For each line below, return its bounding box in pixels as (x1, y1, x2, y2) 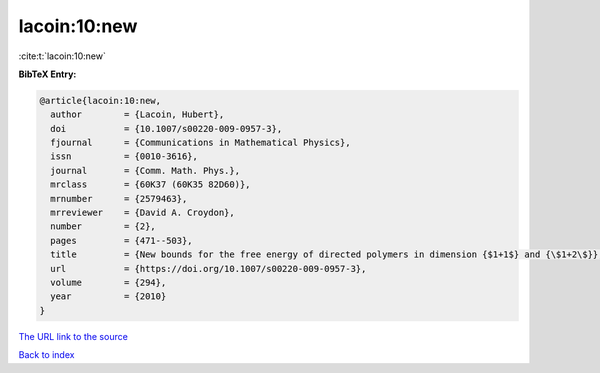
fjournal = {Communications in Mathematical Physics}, (50, 137, 351, 149)
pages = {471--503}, (50, 235, 194, 246)
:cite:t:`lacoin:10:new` (18, 50, 107, 62)
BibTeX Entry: (18, 68, 77, 80)
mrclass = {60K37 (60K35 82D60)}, (50, 179, 251, 190)
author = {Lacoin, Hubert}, (50, 109, 225, 120)
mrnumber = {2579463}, (50, 193, 188, 204)
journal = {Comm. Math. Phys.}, (50, 165, 240, 176)
